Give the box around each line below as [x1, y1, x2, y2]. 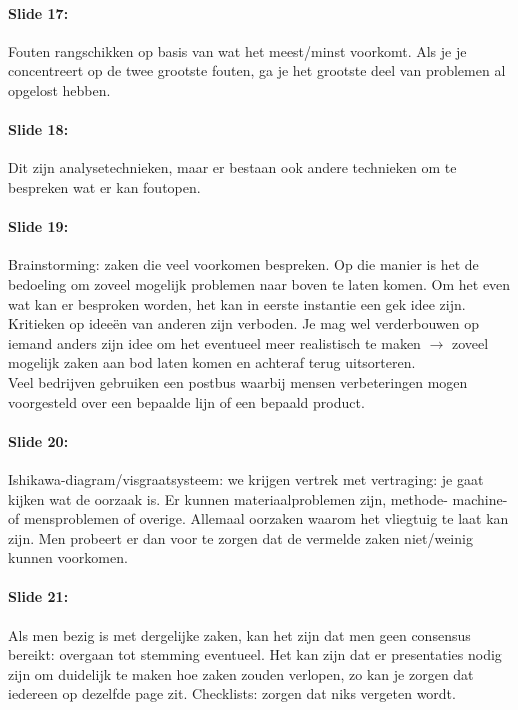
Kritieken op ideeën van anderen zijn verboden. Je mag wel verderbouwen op [8, 313, 479, 334]
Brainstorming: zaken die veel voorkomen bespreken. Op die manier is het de [8, 254, 479, 275]
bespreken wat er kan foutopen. [8, 176, 201, 197]
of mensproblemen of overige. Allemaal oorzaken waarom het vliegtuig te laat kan [8, 508, 509, 529]
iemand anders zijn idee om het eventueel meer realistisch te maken [8, 332, 421, 353]
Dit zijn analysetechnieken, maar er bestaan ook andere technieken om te [8, 157, 457, 178]
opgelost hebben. [8, 79, 111, 100]
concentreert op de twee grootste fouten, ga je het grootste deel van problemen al [8, 60, 506, 81]
